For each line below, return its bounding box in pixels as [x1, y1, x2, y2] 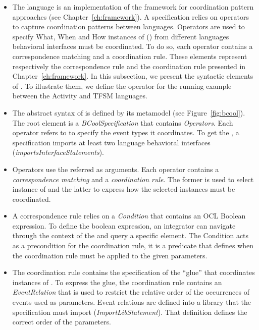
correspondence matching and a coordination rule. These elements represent [12, 50, 247, 61]
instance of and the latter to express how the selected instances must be [12, 184, 235, 194]
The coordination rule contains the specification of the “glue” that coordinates [12, 267, 255, 278]
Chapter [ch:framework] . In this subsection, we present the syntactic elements [12, 71, 253, 81]
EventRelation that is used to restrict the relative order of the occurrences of [12, 287, 249, 297]
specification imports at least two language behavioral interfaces [12, 137, 211, 147]
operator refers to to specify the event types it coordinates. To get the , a [12, 127, 239, 138]
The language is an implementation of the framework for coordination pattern [12, 2, 254, 12]
